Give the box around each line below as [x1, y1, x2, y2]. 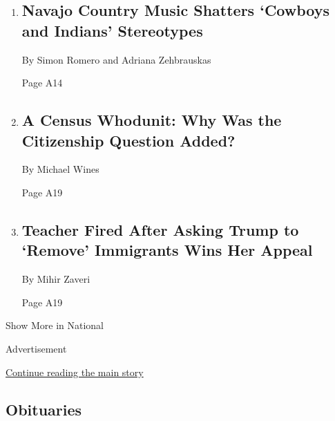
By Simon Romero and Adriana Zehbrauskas [21, 52, 211, 66]
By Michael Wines [21, 162, 99, 176]
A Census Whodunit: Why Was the [21, 109, 282, 131]
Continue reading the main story [6, 364, 144, 379]
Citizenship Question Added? [21, 129, 236, 151]
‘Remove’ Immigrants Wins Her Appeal [21, 239, 313, 261]
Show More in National [6, 318, 104, 333]
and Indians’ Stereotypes [21, 19, 203, 41]
